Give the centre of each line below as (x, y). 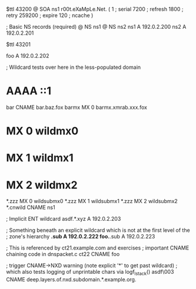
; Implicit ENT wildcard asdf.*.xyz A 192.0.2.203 (64, 219)
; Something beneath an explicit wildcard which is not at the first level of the (98, 230)
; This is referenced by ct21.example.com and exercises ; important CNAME (98, 248)
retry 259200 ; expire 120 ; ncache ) (50, 15)
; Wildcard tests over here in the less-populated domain (74, 67)
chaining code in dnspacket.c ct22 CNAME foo (63, 254)
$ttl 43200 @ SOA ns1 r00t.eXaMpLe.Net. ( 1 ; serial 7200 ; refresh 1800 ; (95, 9)
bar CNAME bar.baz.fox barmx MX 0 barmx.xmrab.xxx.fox (77, 107)
